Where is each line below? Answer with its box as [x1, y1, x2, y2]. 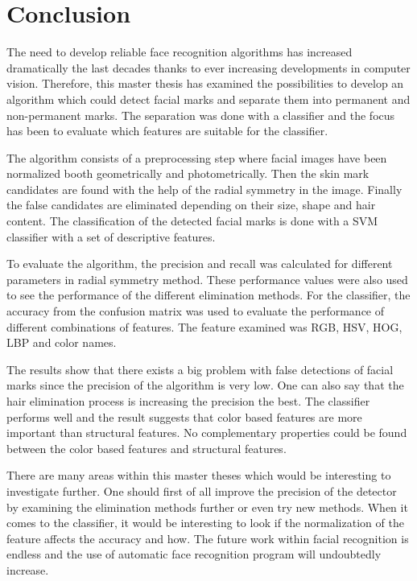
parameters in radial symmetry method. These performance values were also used [6, 270, 408, 287]
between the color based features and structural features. [6, 439, 287, 456]
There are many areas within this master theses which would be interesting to [6, 467, 391, 484]
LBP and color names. [6, 334, 117, 351]
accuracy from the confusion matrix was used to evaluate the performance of [6, 303, 385, 319]
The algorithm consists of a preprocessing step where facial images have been [6, 149, 387, 166]
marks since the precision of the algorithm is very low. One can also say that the [6, 377, 404, 394]
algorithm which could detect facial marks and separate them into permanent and [6, 90, 411, 107]
